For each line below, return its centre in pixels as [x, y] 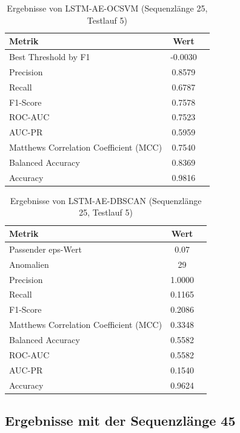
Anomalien [29, 264]
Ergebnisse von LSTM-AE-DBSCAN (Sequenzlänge [106, 200]
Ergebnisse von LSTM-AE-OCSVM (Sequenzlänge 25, [107, 8]
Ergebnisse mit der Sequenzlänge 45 [120, 420]
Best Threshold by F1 [50, 57]
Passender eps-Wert [45, 249]
